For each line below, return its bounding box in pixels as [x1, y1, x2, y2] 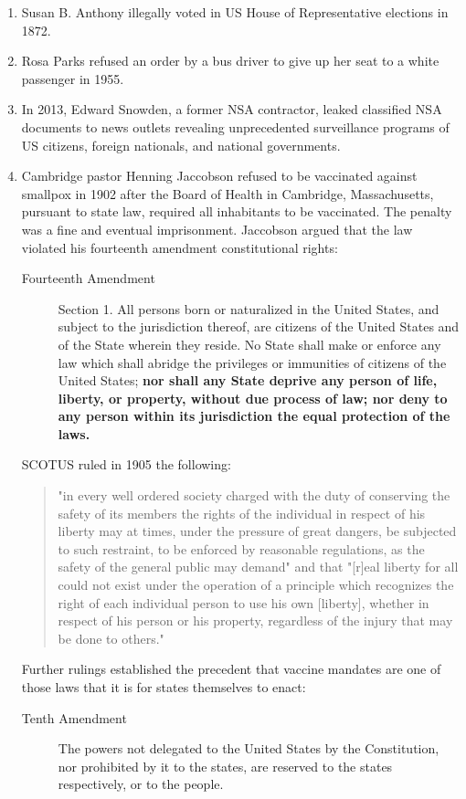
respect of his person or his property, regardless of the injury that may [58, 611, 453, 630]
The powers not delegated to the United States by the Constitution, [58, 739, 440, 758]
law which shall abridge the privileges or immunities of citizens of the [58, 352, 447, 372]
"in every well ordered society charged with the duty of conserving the [58, 486, 450, 505]
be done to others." [58, 628, 164, 647]
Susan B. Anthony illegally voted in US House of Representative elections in [21, 3, 449, 21]
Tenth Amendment [21, 708, 127, 727]
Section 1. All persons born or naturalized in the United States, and [58, 299, 440, 318]
